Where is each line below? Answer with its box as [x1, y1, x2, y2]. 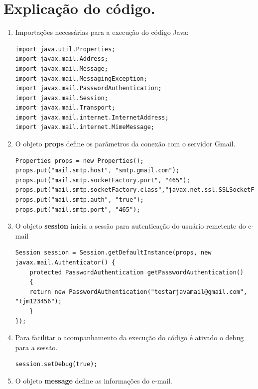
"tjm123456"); [15, 298, 62, 305]
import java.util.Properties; [15, 45, 116, 53]
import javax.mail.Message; [15, 65, 108, 72]
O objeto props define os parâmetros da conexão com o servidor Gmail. [15, 138, 236, 149]
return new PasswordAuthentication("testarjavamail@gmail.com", [29, 288, 248, 295]
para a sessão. [15, 342, 58, 352]
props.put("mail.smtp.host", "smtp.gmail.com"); [15, 167, 180, 174]
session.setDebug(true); [15, 361, 98, 368]
